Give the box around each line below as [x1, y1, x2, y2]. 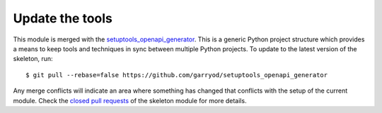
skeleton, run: [13, 55, 53, 63]
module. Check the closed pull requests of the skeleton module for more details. [13, 96, 247, 105]
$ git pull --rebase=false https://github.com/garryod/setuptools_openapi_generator [25, 71, 328, 79]
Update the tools [13, 11, 112, 26]
